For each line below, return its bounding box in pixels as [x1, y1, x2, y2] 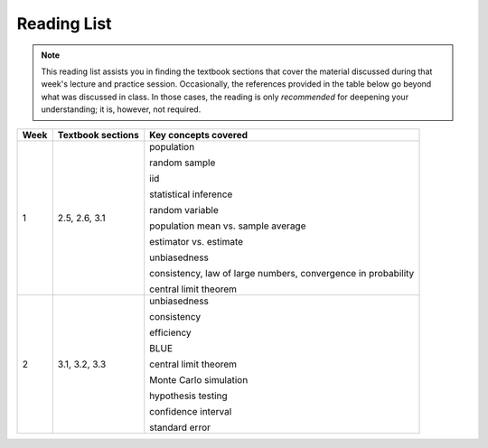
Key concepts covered [149, 128, 249, 141]
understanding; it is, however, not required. [41, 104, 202, 115]
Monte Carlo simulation [149, 373, 249, 386]
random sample [149, 156, 216, 169]
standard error [149, 421, 211, 434]
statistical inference [149, 188, 233, 201]
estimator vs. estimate [149, 235, 244, 247]
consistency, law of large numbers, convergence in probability [149, 266, 415, 279]
